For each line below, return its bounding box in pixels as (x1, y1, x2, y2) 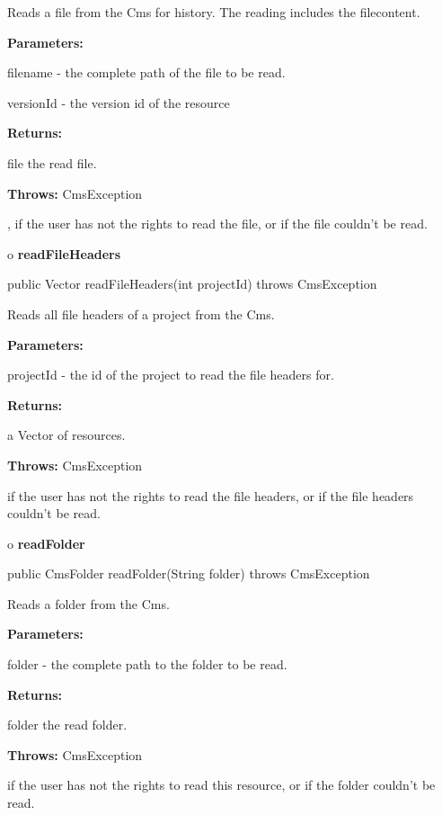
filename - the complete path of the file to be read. (7, 63, 286, 82)
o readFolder (7, 533, 85, 552)
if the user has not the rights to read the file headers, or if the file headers (7, 486, 414, 505)
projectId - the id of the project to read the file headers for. (7, 365, 334, 384)
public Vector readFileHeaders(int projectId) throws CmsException (7, 274, 377, 293)
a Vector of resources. (7, 425, 126, 444)
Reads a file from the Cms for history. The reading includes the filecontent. (7, 3, 420, 21)
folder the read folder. (7, 715, 128, 734)
